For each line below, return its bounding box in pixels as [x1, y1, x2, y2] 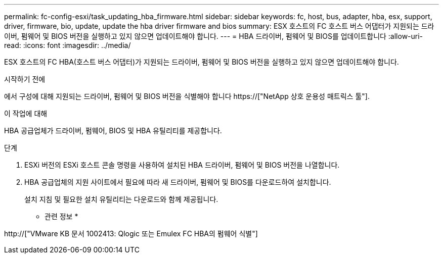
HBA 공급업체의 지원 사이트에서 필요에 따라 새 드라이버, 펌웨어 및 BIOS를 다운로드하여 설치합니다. [24, 178, 331, 186]
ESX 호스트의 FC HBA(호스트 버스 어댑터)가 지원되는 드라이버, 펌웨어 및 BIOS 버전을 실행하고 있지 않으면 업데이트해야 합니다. [4, 58, 399, 66]
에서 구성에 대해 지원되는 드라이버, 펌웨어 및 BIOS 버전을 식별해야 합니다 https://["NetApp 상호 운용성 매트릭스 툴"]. [4, 92, 370, 100]
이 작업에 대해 [4, 109, 48, 118]
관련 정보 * [45, 212, 78, 221]
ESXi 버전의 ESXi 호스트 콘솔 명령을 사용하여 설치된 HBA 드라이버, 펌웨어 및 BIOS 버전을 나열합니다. [24, 161, 340, 169]
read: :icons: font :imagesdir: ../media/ [4, 41, 131, 49]
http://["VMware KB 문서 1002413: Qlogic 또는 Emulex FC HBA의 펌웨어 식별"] [4, 229, 258, 238]
